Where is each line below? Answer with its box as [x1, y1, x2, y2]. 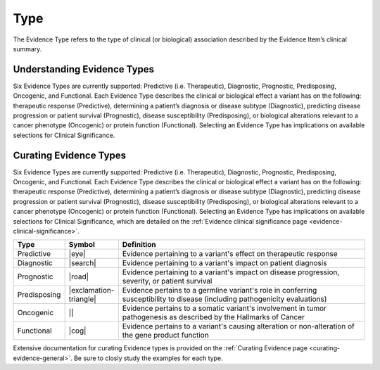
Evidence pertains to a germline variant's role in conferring [122, 286, 317, 295]
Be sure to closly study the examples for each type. [74, 354, 223, 362]
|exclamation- [68, 286, 115, 295]
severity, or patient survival [122, 276, 213, 286]
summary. [13, 44, 42, 53]
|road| [68, 272, 89, 281]
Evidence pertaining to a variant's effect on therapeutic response [122, 249, 338, 259]
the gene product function [122, 331, 209, 340]
